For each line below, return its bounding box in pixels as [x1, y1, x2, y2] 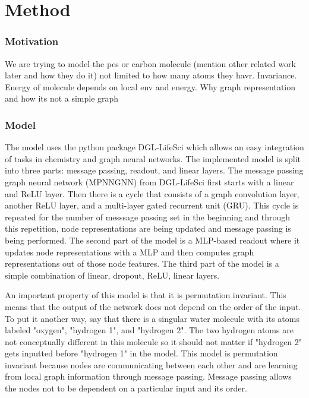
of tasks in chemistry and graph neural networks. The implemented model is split [5, 152, 301, 165]
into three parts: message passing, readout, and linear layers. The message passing [5, 164, 304, 176]
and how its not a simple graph [5, 92, 119, 105]
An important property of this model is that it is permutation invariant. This [5, 289, 286, 301]
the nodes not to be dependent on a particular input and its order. [5, 382, 247, 394]
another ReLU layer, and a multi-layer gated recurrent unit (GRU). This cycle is [5, 199, 299, 211]
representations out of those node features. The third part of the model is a [5, 257, 279, 270]
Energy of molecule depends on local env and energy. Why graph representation [5, 80, 296, 93]
